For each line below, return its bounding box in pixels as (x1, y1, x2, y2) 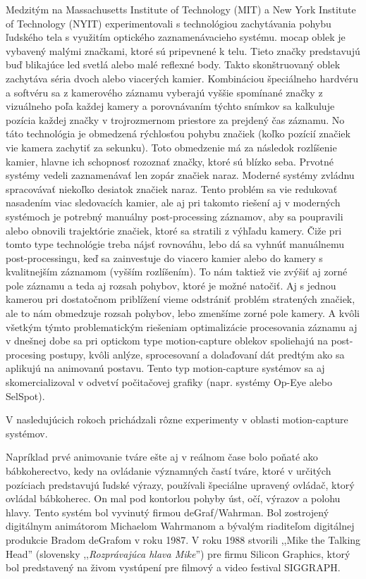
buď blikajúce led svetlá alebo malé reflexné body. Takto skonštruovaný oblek (6, 57, 341, 72)
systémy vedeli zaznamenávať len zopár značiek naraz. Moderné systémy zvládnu (6, 168, 355, 182)
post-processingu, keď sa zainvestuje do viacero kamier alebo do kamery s (6, 250, 323, 265)
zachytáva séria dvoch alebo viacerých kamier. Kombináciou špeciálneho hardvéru (6, 70, 359, 85)
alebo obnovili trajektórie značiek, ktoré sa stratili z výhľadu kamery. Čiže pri (6, 223, 342, 237)
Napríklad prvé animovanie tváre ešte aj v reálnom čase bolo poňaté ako (6, 449, 318, 464)
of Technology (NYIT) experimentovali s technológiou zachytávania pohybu (6, 15, 331, 30)
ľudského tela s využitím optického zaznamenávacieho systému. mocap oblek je (6, 30, 346, 44)
